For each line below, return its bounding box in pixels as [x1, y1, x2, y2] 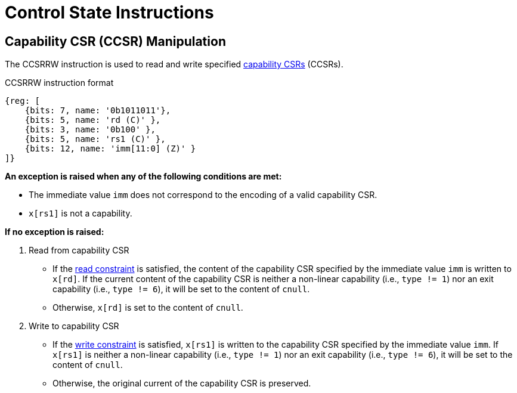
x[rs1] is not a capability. [29, 208, 132, 219]
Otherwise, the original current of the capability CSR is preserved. [52, 378, 311, 389]
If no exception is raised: [5, 227, 104, 237]
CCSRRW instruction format [5, 78, 114, 88]
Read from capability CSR [29, 245, 129, 256]
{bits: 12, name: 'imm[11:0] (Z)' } [24, 144, 196, 154]
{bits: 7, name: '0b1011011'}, [24, 106, 171, 116]
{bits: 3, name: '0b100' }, [24, 125, 156, 135]
